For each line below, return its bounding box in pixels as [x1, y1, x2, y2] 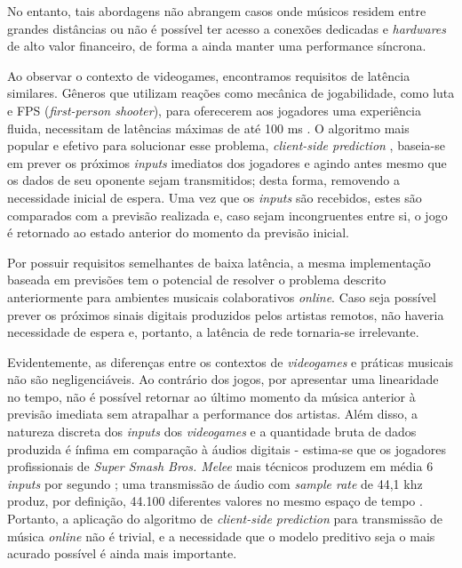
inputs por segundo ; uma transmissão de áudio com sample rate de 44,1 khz [7, 474, 423, 492]
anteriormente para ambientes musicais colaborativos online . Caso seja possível [7, 287, 436, 306]
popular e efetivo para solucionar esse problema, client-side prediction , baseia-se [7, 136, 445, 155]
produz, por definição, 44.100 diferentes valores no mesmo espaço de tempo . [7, 492, 423, 510]
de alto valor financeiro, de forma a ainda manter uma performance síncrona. [7, 36, 426, 55]
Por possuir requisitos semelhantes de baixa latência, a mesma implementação [7, 252, 431, 271]
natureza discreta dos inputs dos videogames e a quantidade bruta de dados [7, 422, 417, 441]
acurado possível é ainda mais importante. [7, 544, 237, 563]
